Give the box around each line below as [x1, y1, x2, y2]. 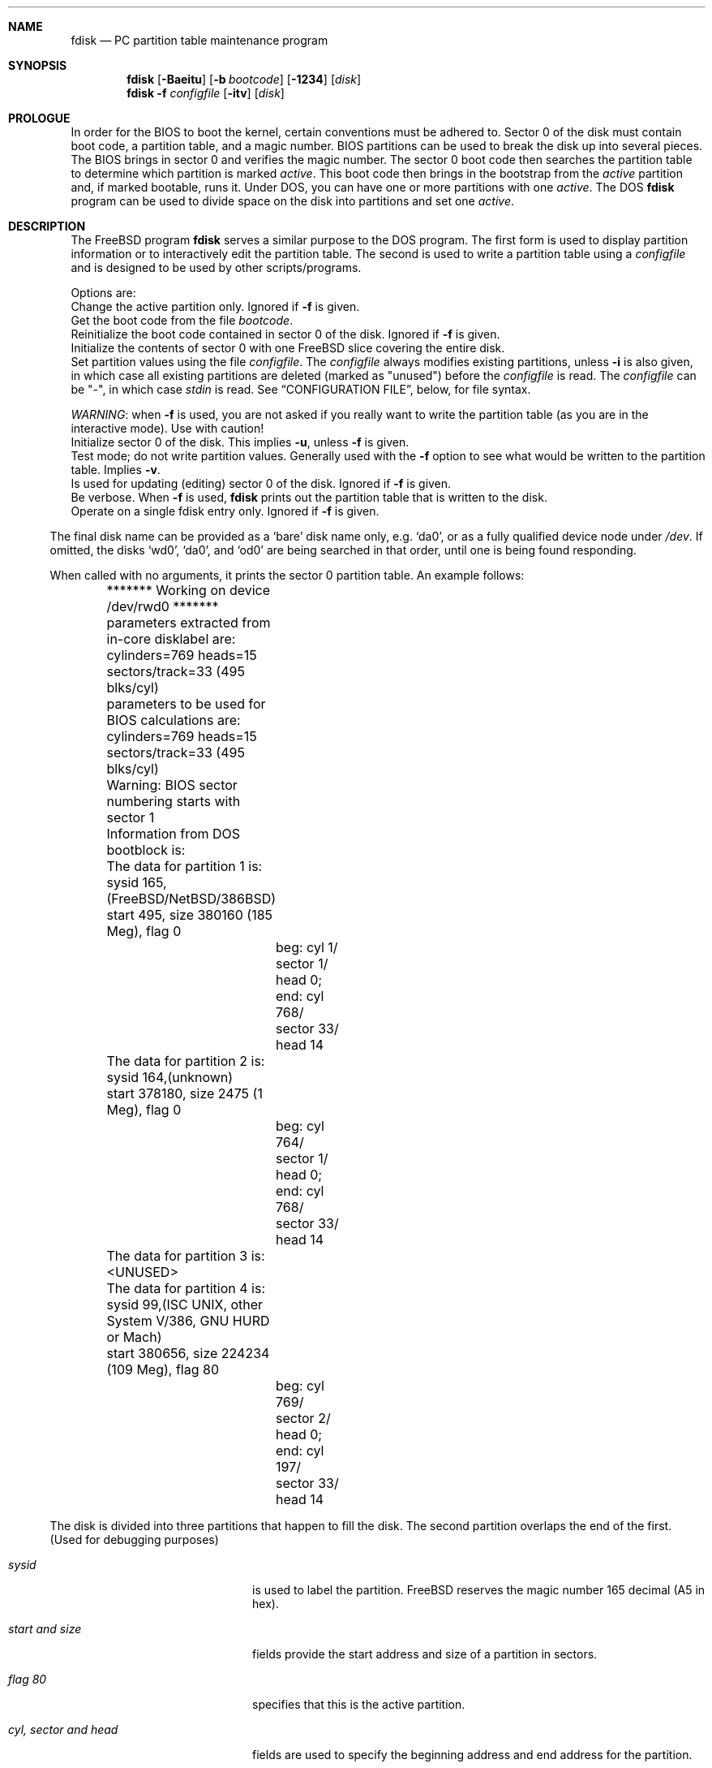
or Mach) [106, 1329, 162, 1345]
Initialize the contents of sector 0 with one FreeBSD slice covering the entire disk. [71, 341, 505, 355]
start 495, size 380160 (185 [106, 907, 273, 923]
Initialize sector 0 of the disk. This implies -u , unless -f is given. [71, 435, 410, 449]
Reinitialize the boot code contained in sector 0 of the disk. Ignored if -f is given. [71, 327, 500, 341]
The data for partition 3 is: [106, 1248, 265, 1264]
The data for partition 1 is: [106, 858, 263, 874]
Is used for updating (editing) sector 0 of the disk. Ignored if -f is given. [71, 476, 452, 490]
